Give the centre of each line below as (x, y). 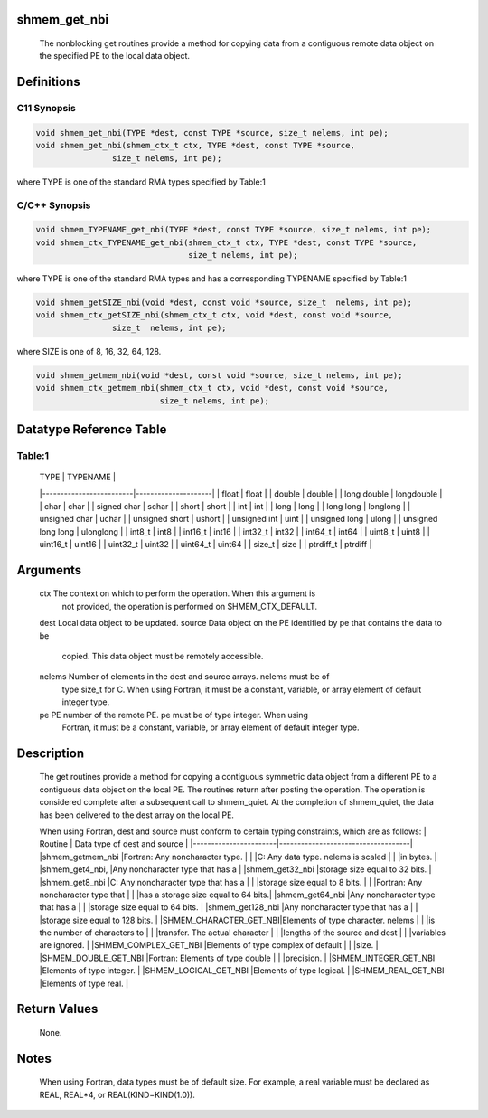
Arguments (49, 570)
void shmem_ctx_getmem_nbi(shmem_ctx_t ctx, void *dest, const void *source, (212, 388)
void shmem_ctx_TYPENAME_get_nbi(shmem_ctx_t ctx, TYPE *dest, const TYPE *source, (226, 242)
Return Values (57, 1009)
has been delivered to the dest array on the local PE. (137, 815)
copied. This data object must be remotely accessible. (163, 657)
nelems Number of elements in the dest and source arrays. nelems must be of (184, 677)
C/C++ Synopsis (54, 205)
